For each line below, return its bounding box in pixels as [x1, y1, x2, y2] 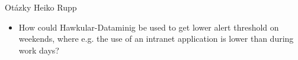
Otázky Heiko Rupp [5, 1, 77, 13]
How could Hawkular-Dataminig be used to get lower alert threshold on [18, 21, 279, 33]
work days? [18, 44, 59, 56]
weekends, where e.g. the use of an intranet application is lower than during [18, 32, 294, 45]
